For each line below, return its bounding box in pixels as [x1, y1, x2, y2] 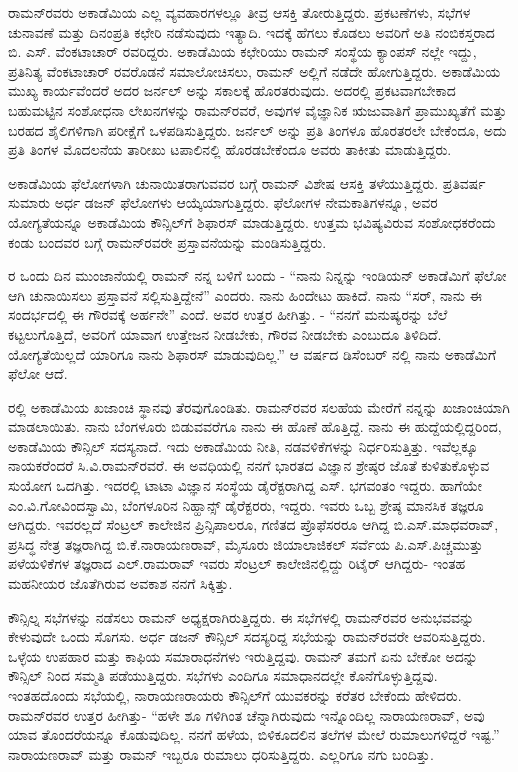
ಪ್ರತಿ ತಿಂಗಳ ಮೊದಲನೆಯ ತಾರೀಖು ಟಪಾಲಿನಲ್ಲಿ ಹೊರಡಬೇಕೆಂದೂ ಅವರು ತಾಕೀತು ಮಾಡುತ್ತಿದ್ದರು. [8, 139, 452, 160]
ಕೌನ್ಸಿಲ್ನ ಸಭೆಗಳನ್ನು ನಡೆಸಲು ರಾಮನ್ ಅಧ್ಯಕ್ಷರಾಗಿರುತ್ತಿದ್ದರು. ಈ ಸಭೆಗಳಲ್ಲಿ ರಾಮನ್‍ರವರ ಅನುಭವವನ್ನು [8, 606, 475, 627]
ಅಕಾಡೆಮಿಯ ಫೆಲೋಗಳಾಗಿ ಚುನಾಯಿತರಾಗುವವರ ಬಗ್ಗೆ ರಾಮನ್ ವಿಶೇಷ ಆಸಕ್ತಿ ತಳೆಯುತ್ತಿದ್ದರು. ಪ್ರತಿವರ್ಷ [8, 172, 486, 193]
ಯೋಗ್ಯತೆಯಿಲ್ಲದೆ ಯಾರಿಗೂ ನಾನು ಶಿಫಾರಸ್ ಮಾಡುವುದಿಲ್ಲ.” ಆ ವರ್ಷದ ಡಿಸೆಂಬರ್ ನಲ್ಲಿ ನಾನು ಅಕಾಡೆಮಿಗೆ [8, 343, 497, 364]
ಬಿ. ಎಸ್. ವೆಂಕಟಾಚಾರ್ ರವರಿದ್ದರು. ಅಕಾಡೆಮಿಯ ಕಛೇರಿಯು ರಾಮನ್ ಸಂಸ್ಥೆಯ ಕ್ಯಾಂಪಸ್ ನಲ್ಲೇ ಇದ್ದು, [8, 41, 477, 62]
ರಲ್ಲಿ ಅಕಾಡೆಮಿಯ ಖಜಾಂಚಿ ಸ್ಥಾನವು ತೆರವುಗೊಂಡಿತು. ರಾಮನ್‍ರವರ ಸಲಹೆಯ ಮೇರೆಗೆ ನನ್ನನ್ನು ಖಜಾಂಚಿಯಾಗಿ [8, 396, 510, 417]
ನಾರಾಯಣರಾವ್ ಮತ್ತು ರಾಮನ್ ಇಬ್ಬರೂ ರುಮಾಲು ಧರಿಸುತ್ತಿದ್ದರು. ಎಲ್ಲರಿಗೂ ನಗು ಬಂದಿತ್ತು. [8, 743, 434, 764]
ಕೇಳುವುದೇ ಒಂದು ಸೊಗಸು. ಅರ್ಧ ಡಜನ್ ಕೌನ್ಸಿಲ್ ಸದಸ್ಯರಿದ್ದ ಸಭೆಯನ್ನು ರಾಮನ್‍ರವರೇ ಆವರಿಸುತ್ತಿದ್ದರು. [8, 626, 486, 647]
